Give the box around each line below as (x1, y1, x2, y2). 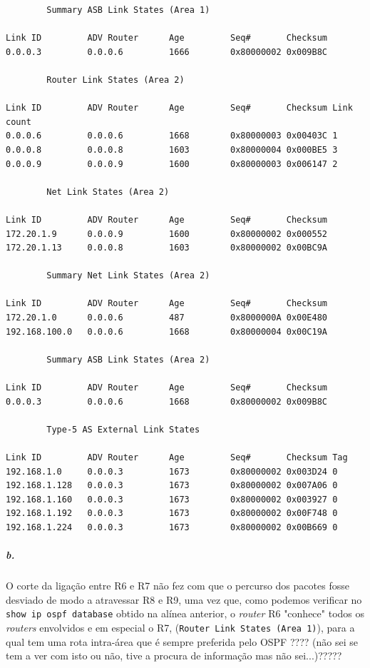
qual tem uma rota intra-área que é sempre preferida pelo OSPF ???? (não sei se (6, 634, 358, 649)
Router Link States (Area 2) (46, 74, 185, 85)
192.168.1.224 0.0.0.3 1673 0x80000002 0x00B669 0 (6, 522, 338, 532)
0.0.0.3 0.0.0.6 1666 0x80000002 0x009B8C (6, 46, 328, 57)
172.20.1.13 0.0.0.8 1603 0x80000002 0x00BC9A (6, 243, 328, 253)
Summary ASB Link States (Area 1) (46, 5, 210, 15)
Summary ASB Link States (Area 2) (46, 354, 210, 365)
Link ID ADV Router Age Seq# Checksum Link (6, 103, 353, 113)
